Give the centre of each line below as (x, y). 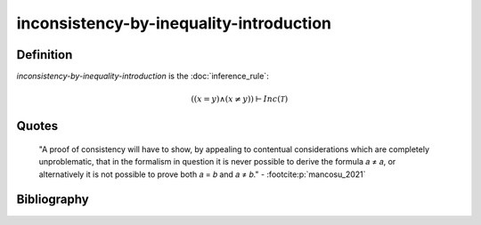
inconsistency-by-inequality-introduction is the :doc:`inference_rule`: (143, 76)
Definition (45, 55)
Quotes (37, 126)
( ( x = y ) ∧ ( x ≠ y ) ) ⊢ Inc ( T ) (240, 99)
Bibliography (53, 200)
